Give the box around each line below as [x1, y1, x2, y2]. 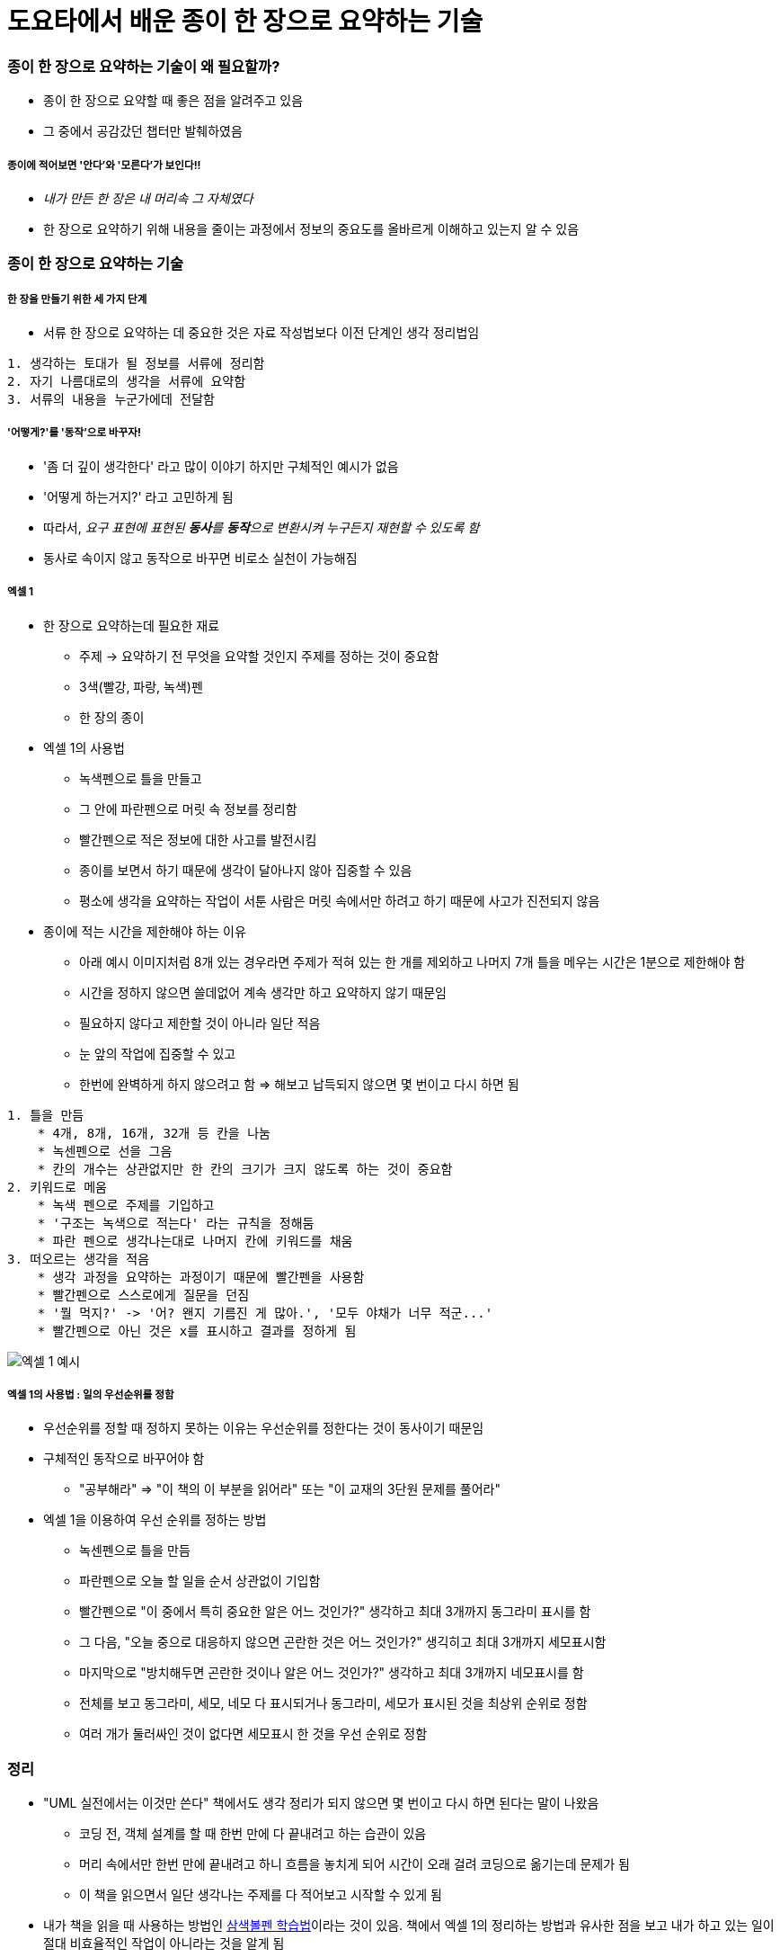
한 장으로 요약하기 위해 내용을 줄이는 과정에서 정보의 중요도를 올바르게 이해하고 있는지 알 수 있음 [43, 220, 580, 237]
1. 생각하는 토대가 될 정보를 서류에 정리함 [7, 356, 265, 371]
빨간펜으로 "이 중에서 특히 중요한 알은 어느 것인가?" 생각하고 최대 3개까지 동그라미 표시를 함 [79, 1604, 591, 1620]
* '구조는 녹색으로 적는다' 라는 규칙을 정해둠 [37, 1215, 315, 1230]
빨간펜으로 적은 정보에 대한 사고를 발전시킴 [79, 831, 317, 847]
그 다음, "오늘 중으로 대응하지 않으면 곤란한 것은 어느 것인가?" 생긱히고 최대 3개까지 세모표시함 [79, 1634, 607, 1650]
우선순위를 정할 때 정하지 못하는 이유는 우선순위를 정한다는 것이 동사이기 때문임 [43, 1420, 484, 1436]
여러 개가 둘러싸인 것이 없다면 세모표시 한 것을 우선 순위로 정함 [79, 1726, 428, 1742]
